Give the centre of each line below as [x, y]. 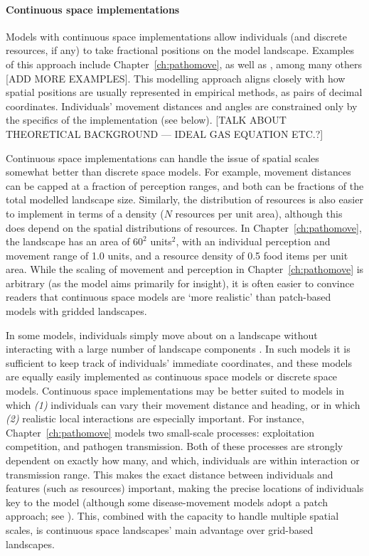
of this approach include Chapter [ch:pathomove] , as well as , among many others [184, 64]
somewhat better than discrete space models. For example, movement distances [178, 172]
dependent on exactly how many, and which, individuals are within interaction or [183, 460]
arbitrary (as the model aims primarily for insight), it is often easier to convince [180, 283]
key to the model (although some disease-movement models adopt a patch [167, 502]
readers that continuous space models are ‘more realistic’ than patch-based [169, 297]
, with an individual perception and [253, 241]
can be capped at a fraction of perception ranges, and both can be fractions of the [185, 185]
